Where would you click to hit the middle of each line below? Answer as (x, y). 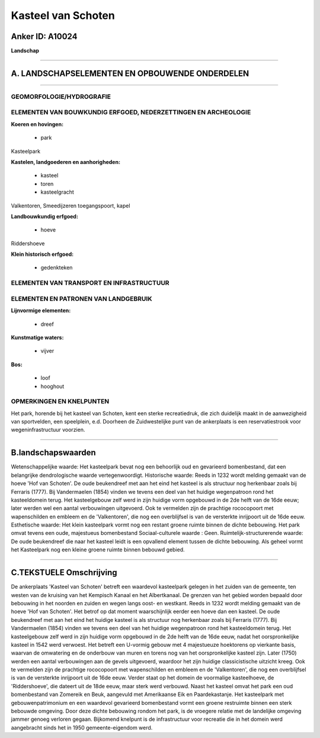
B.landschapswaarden (53, 453)
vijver (47, 351)
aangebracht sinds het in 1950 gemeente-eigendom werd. (82, 727)
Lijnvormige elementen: (41, 310)
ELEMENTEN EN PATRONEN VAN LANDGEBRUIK (81, 299)
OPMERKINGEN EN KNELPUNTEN (60, 402)
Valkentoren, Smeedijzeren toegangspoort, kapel (71, 206)
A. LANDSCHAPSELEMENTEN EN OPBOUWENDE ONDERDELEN (130, 73)
